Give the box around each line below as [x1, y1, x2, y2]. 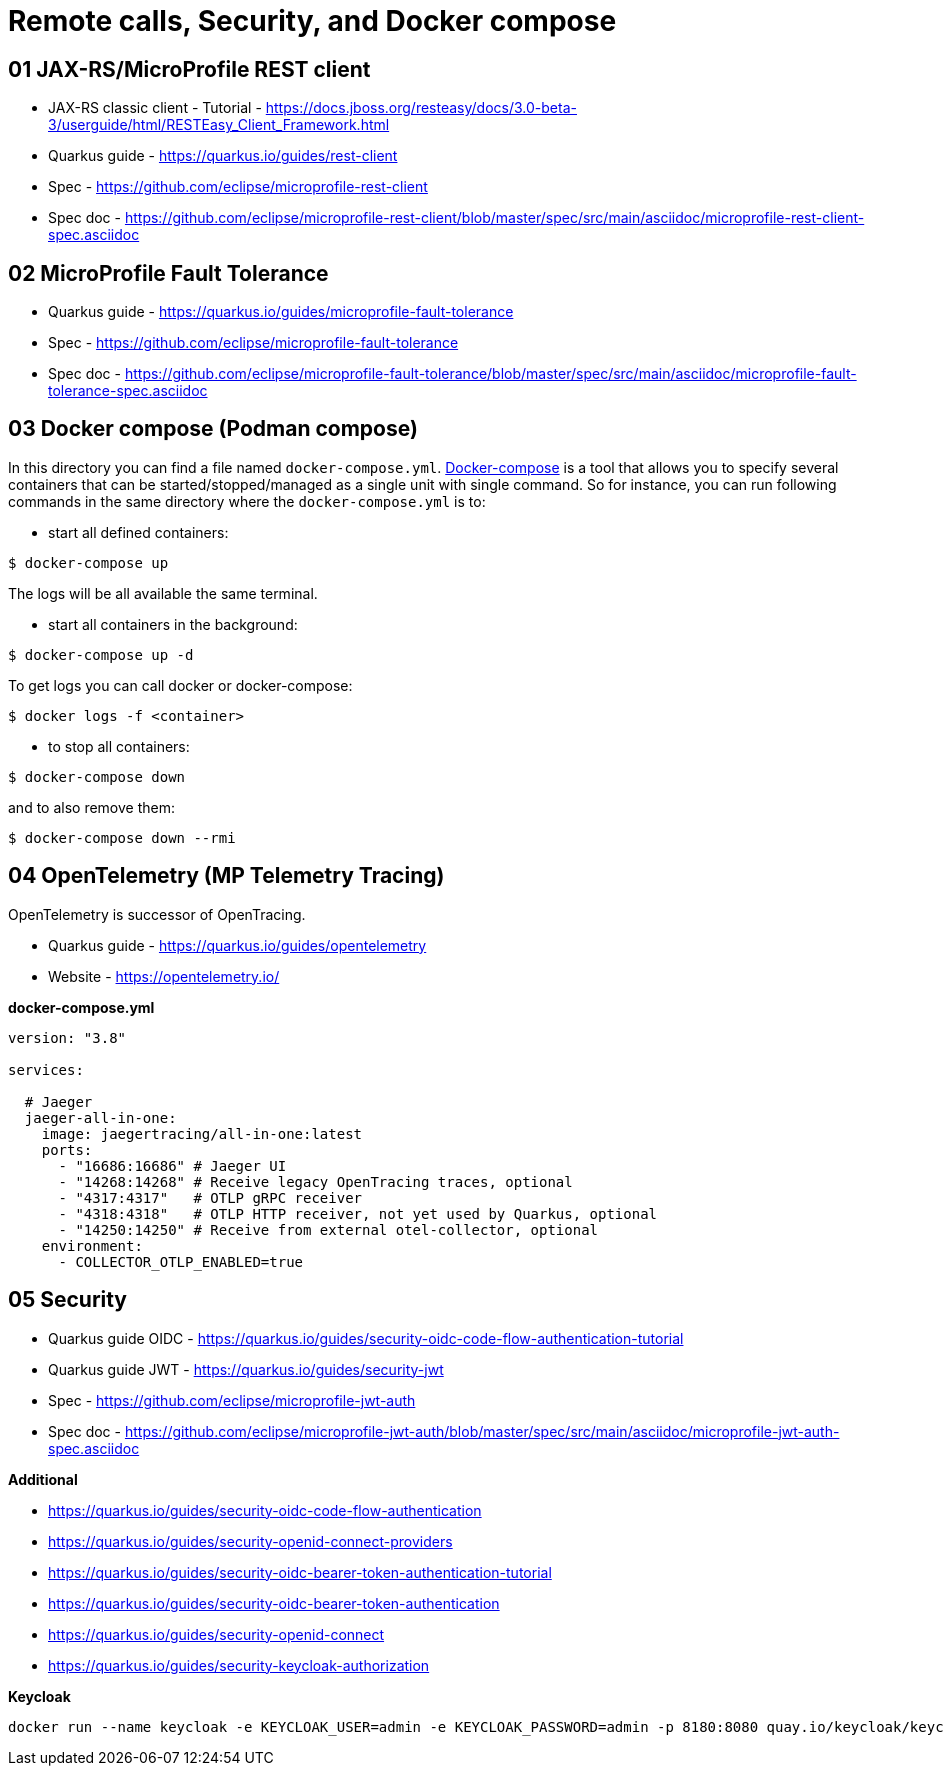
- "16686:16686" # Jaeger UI [58, 1157, 287, 1174]
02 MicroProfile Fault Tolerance [8, 260, 329, 286]
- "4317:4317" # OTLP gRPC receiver [58, 1189, 363, 1206]
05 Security [8, 1287, 128, 1313]
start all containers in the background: [48, 615, 298, 633]
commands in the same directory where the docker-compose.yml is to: [8, 492, 486, 510]
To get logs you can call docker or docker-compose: [8, 676, 353, 694]
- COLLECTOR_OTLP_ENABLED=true [58, 1253, 304, 1270]
